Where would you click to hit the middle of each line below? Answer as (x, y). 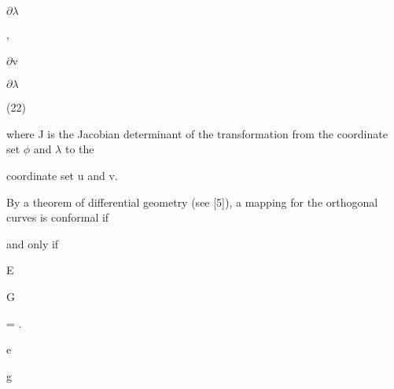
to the (79, 149)
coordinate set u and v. (62, 175)
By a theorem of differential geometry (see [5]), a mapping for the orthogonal (192, 202)
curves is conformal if (58, 217)
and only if (33, 243)
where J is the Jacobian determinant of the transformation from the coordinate (197, 133)
